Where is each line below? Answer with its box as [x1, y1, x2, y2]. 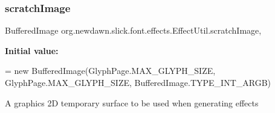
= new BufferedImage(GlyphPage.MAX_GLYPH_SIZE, [5, 64, 216, 77]
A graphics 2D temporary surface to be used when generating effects [5, 96, 259, 109]
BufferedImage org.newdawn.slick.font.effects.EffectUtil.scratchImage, [5, 24, 262, 37]
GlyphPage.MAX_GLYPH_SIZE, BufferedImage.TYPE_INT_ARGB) [5, 76, 271, 88]
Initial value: [5, 44, 59, 56]
